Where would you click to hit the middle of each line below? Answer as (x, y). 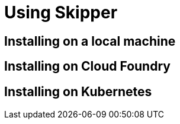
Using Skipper (61, 12)
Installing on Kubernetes (78, 91)
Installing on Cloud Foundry (87, 66)
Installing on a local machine (90, 41)
